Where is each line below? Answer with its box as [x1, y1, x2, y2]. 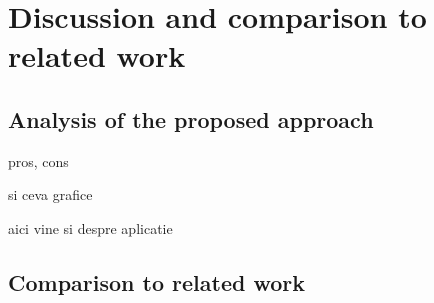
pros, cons [8, 150, 69, 171]
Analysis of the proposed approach [8, 103, 374, 134]
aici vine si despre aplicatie [8, 217, 173, 238]
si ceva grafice [8, 184, 93, 205]
